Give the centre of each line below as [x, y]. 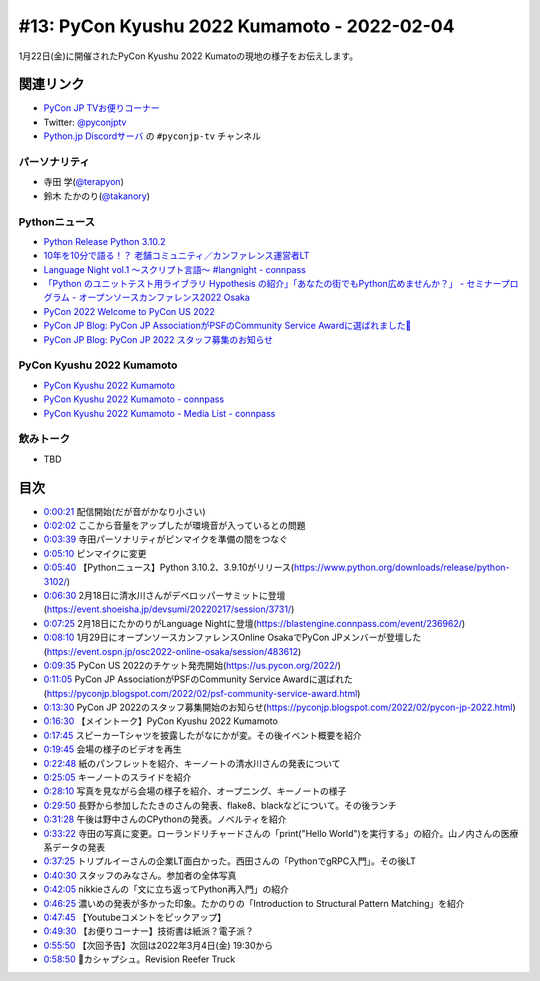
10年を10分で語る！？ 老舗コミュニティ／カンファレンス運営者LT [176, 256]
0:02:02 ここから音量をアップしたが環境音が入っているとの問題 [174, 525]
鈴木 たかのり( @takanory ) [96, 196]
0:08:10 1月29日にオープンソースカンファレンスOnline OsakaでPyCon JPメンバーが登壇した [232, 637]
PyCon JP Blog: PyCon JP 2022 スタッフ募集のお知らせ [158, 339]
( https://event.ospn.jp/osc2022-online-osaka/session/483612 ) [172, 651]
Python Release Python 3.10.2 [104, 241]
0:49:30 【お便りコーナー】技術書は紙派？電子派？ [149, 931]
